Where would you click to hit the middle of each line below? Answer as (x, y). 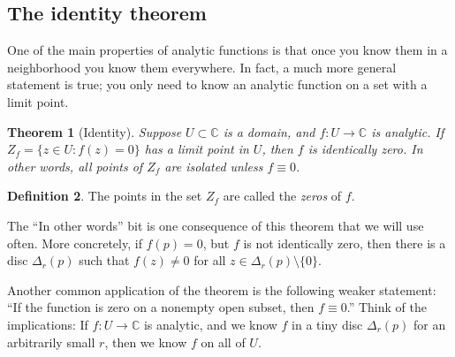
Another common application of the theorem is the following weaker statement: (222, 289)
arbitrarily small (51, 342)
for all (210, 260)
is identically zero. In (365, 149)
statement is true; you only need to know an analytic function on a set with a (217, 84)
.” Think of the (387, 307)
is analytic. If (408, 131)
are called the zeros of (282, 196)
